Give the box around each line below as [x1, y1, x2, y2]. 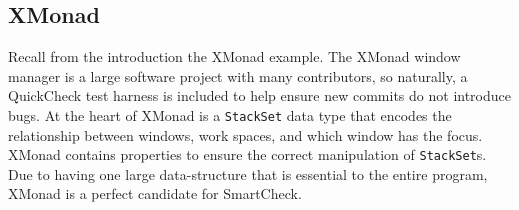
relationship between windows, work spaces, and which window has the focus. [8, 124, 483, 145]
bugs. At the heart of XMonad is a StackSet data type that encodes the [8, 104, 452, 125]
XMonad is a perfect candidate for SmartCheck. [8, 183, 302, 204]
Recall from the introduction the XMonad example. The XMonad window [8, 46, 461, 67]
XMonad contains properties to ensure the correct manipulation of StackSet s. [8, 144, 487, 165]
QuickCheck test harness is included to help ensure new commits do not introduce [8, 85, 511, 106]
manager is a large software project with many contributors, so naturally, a [8, 65, 468, 86]
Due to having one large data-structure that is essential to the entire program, [8, 163, 488, 184]
